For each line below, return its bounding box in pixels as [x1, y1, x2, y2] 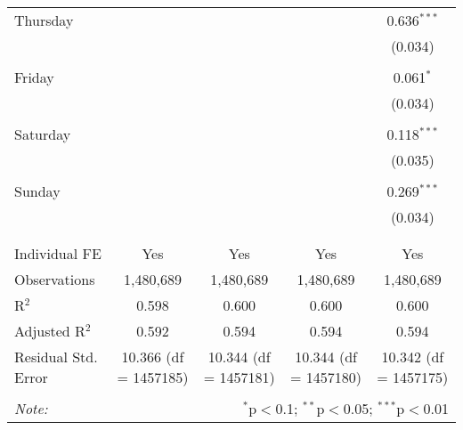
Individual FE [14, 243, 102, 264]
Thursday [14, 10, 74, 30]
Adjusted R [14, 320, 85, 341]
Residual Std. [14, 346, 98, 367]
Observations [14, 269, 95, 289]
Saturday [14, 124, 71, 144]
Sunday [14, 181, 61, 201]
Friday [14, 67, 54, 87]
